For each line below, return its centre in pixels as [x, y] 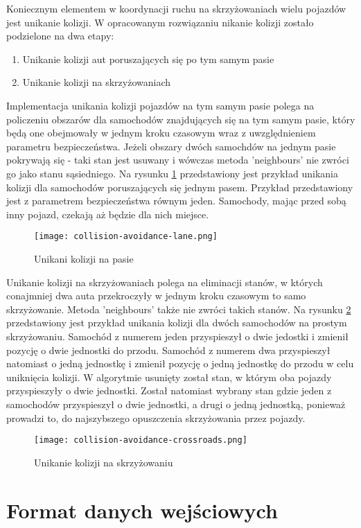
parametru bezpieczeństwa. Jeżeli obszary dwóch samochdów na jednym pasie [171, 146]
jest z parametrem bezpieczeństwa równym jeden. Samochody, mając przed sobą [176, 201]
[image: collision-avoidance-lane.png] [126, 237]
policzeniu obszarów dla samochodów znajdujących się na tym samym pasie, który [181, 119]
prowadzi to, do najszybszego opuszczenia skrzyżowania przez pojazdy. [156, 417]
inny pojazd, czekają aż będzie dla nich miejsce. [108, 214]
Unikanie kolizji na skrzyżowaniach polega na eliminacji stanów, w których [165, 282]
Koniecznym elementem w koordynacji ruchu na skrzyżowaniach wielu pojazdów [176, 8]
